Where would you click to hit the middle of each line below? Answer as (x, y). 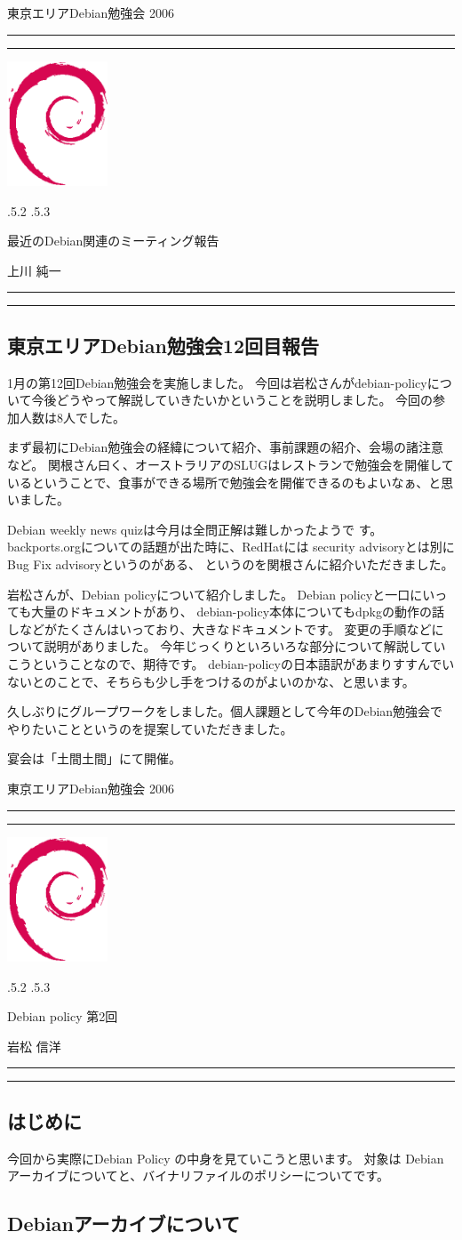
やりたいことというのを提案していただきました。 (150, 728)
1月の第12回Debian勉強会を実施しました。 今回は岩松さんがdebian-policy (217, 382)
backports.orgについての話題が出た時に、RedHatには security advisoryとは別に (231, 547)
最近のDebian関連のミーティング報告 (113, 241)
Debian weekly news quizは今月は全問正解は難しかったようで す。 (195, 529)
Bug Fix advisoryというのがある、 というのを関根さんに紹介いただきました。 (231, 564)
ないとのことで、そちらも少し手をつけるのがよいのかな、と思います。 (211, 681)
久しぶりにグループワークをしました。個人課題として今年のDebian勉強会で (225, 711)
